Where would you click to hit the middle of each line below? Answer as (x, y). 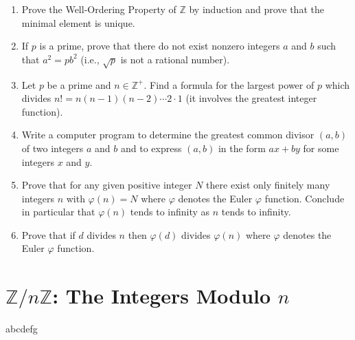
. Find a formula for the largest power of (229, 84)
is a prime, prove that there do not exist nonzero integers (160, 46)
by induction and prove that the (256, 9)
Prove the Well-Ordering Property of (99, 9)
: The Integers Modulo (162, 296)
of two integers (53, 148)
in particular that (58, 212)
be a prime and (79, 84)
